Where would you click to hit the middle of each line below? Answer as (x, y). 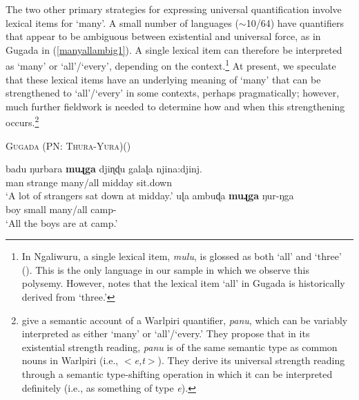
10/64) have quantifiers (295, 22)
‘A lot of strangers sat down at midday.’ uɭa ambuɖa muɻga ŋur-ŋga (150, 196)
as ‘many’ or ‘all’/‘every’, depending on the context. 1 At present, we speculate (171, 65)
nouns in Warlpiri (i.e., (70, 360)
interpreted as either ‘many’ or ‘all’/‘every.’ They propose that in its (166, 333)
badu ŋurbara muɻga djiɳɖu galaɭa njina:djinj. (104, 169)
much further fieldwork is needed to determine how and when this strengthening (175, 106)
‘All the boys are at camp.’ (62, 222)
